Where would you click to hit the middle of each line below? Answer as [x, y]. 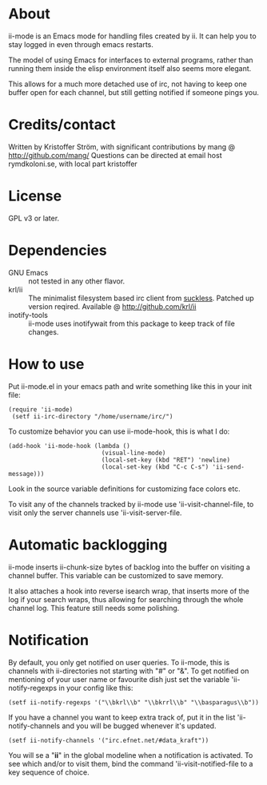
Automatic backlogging [88, 545]
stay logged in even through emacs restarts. [81, 44]
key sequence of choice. [49, 772]
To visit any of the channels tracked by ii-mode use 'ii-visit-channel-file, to [131, 504]
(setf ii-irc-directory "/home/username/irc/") [92, 416]
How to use [46, 364]
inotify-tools [28, 315]
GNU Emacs [28, 272]
